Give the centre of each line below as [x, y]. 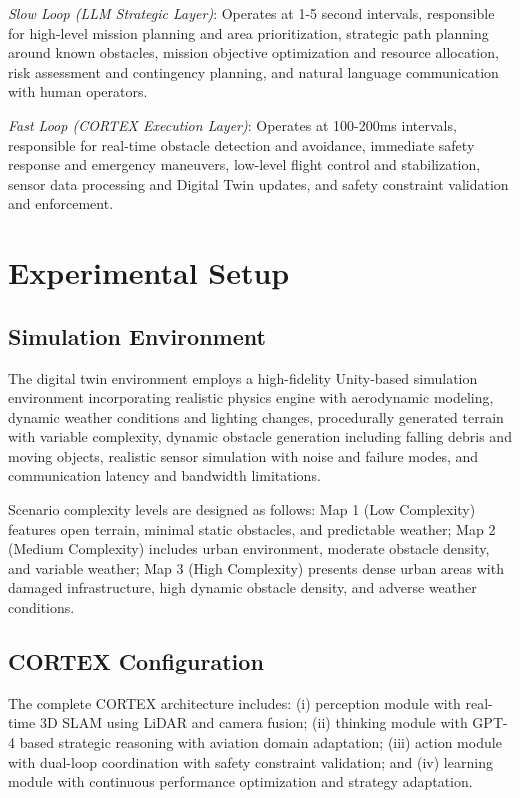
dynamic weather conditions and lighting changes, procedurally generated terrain [256, 416]
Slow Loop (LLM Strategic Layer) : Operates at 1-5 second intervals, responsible [251, 13]
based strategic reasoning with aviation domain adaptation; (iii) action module [260, 742]
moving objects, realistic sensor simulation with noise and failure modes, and [243, 455]
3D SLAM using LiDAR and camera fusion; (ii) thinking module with [253, 722]
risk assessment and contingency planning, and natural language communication [253, 71]
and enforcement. [61, 203]
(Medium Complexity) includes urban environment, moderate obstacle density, [249, 548]
